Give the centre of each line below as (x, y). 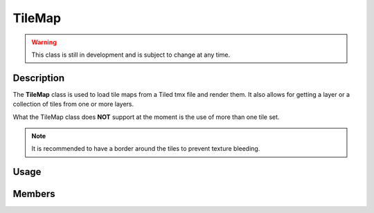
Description (39, 78)
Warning (44, 42)
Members (34, 194)
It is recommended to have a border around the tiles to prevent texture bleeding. (146, 149)
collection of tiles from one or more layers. (73, 104)
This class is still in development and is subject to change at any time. (131, 55)
